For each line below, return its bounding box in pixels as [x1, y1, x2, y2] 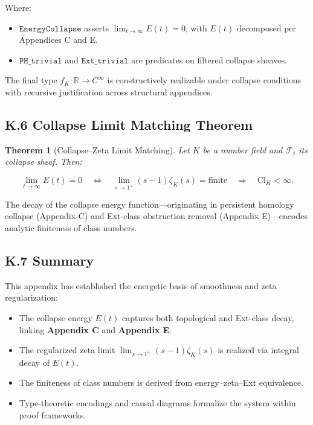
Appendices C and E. [19, 33, 98, 46]
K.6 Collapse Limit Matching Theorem [5, 115, 253, 133]
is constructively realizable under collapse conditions [107, 74, 302, 86]
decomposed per [236, 21, 297, 34]
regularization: [5, 291, 58, 304]
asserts [84, 21, 109, 34]
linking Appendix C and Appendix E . [19, 323, 172, 336]
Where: [5, 1, 31, 13]
